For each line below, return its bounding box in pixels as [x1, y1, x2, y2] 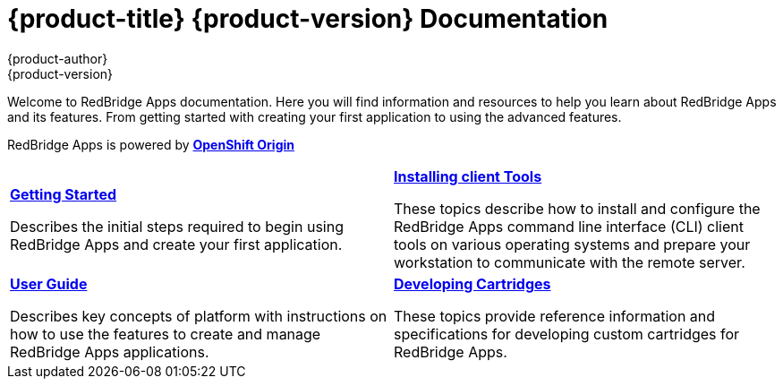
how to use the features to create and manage [10, 324, 321, 343]
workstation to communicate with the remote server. [394, 253, 745, 271]
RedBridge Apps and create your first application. [10, 235, 343, 253]
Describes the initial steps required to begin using [10, 217, 344, 236]
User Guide [10, 274, 88, 293]
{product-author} [7, 50, 108, 66]
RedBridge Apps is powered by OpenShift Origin [7, 136, 295, 152]
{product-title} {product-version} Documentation [7, 4, 609, 34]
